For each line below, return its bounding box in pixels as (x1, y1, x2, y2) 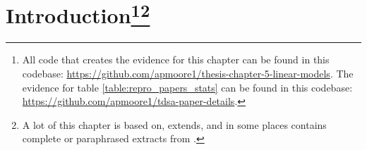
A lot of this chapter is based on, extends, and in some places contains (22, 117, 327, 132)
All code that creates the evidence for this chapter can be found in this (22, 52, 330, 67)
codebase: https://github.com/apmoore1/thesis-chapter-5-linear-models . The (22, 66, 354, 81)
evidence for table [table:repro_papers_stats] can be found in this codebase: (22, 80, 353, 94)
